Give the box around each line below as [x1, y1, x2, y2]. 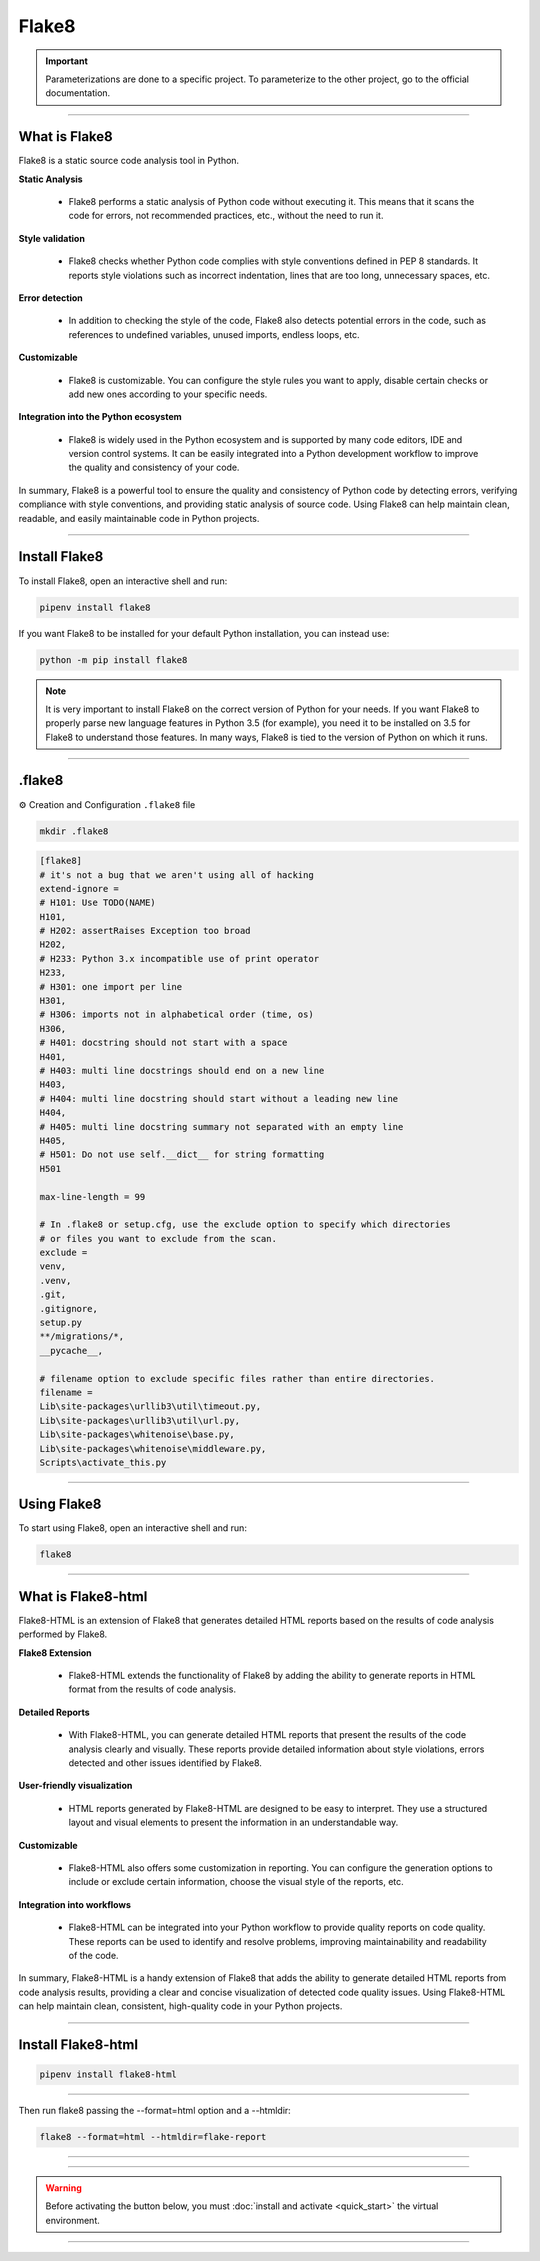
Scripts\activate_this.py [39, 1456, 167, 1468]
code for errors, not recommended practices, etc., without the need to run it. [68, 210, 384, 222]
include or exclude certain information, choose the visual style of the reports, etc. [68, 1876, 404, 1888]
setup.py [39, 1317, 83, 1329]
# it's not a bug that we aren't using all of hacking [39, 869, 314, 880]
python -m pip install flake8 [39, 654, 188, 665]
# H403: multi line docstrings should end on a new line [39, 1065, 325, 1076]
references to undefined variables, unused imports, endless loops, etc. [68, 328, 360, 340]
